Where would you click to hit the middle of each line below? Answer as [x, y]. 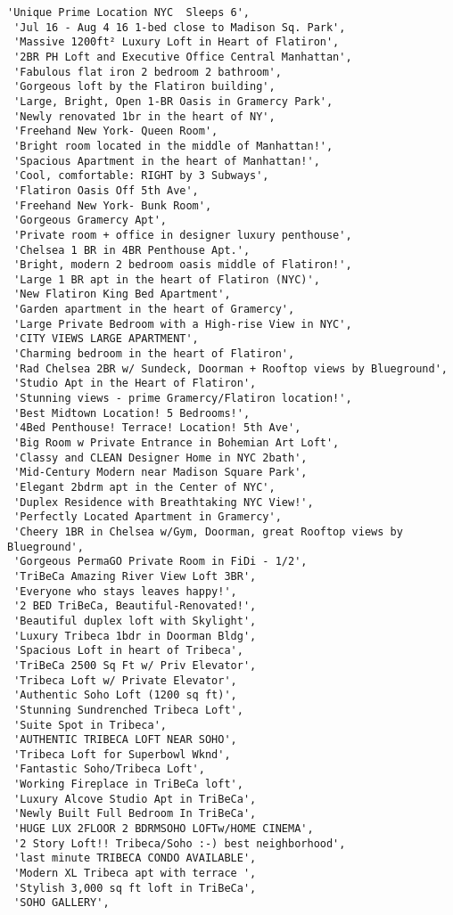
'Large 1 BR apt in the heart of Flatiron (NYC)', [167, 279]
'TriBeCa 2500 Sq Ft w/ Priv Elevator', [135, 665]
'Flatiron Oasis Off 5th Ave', [106, 190]
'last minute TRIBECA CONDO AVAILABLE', [135, 858]
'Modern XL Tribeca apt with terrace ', [135, 874]
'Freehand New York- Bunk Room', [113, 205]
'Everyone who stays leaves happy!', [125, 591]
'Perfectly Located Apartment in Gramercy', [148, 517]
